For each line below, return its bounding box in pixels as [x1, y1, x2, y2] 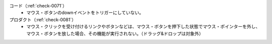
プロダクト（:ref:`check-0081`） [9, 16, 77, 22]
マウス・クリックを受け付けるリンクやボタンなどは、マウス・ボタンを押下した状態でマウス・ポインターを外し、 [26, 24, 260, 30]
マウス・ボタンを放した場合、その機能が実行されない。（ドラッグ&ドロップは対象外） [26, 30, 204, 37]
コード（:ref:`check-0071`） [9, 3, 67, 8]
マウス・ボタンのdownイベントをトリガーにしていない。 [26, 10, 144, 16]
